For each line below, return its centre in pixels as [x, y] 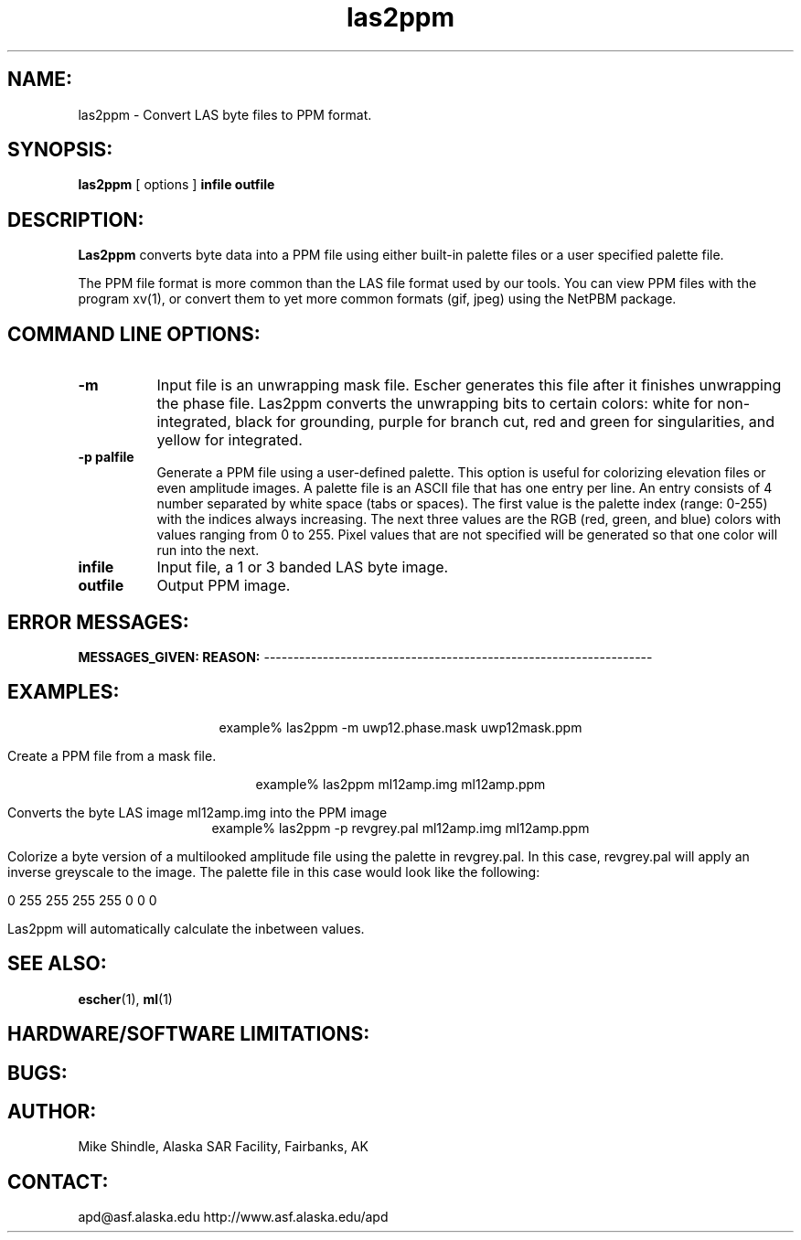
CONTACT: [58, 1181]
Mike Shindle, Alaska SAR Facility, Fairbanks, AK [223, 1147]
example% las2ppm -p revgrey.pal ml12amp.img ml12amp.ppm [400, 828]
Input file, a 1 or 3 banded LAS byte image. [303, 567]
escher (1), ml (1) [125, 999]
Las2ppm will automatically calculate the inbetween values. [186, 928]
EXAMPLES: [64, 692]
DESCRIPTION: [76, 219]
